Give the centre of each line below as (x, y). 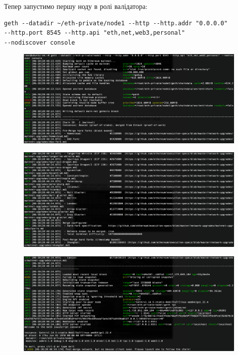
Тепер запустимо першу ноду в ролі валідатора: (76, 6)
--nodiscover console (40, 42)
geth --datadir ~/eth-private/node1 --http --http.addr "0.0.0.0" (116, 23)
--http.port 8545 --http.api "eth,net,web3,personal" (95, 33)
